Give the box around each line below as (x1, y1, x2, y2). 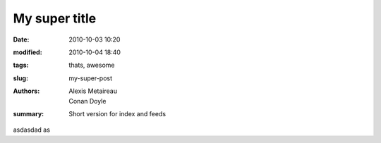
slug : (13, 74, 28, 82)
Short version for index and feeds (68, 109, 166, 118)
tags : (13, 61, 29, 70)
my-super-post (68, 74, 113, 82)
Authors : (13, 87, 40, 95)
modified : (13, 48, 42, 56)
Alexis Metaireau (68, 87, 118, 95)
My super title (13, 11, 97, 26)
